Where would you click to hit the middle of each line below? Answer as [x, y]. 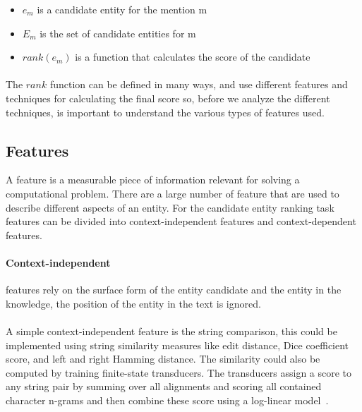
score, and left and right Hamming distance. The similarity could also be [163, 359]
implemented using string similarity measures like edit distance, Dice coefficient [177, 345]
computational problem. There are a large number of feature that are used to [173, 193]
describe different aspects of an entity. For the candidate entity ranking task [170, 207]
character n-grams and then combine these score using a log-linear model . [167, 400]
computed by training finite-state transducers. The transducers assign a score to [179, 372]
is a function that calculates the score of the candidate [193, 57]
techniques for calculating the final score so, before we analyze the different [168, 98]
